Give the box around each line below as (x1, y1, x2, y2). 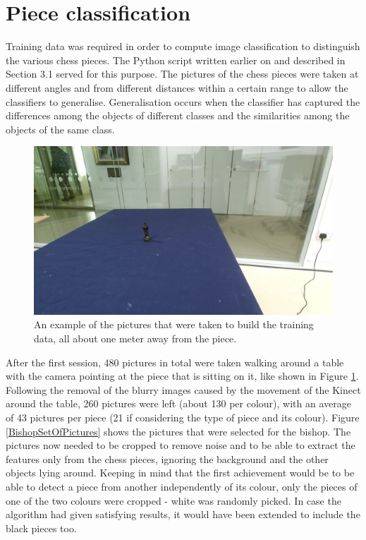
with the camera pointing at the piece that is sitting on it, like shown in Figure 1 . (6, 368, 359, 383)
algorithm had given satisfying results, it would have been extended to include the (6, 507, 360, 522)
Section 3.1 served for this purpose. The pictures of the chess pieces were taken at (6, 66, 359, 81)
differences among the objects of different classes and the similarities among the (6, 108, 350, 123)
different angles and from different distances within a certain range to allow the (6, 80, 348, 95)
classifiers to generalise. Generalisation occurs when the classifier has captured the (6, 94, 360, 109)
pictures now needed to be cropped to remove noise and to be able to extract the (6, 438, 355, 452)
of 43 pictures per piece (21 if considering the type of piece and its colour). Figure (6, 409, 360, 424)
